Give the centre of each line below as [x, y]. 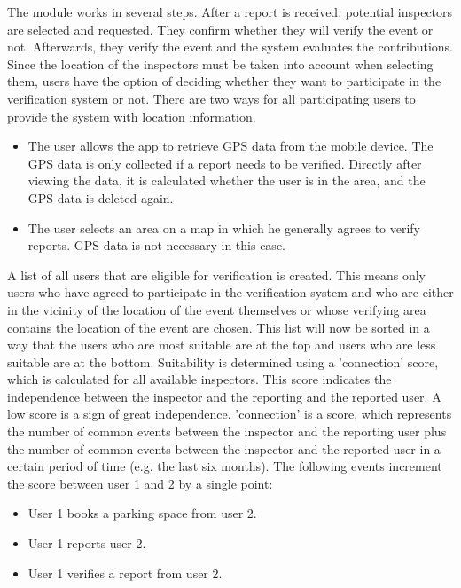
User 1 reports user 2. [87, 543]
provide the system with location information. [132, 116]
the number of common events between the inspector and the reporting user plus [227, 431]
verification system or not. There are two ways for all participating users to [211, 98]
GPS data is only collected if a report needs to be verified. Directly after [225, 163]
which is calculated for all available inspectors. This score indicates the [199, 379]
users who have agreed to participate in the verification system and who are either [230, 292]
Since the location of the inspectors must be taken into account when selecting [220, 63]
